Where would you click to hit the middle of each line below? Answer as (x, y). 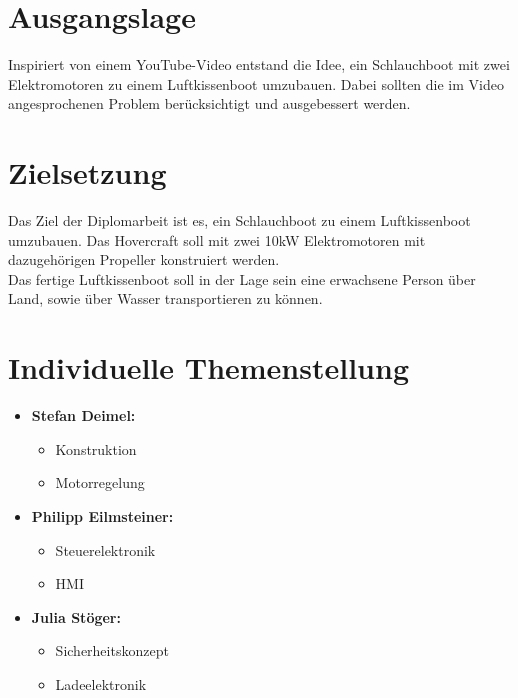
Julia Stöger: (76, 616)
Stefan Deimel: (83, 415)
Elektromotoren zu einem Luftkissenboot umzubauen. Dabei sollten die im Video (256, 83)
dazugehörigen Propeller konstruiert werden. (144, 259)
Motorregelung (100, 482)
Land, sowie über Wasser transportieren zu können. (165, 298)
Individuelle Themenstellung (208, 367)
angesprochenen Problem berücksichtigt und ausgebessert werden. (209, 103)
